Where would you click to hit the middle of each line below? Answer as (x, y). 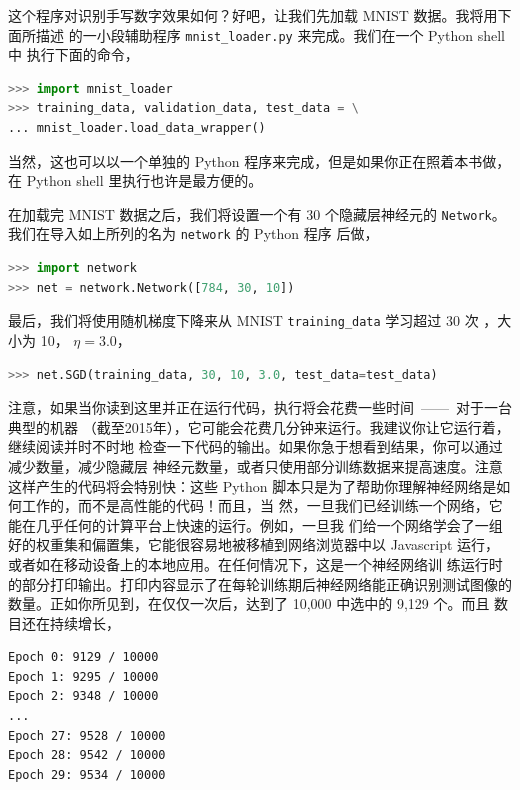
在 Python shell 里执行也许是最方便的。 (135, 180)
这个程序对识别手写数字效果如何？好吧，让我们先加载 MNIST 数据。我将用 (253, 15)
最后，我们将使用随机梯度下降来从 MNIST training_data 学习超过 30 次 (243, 320)
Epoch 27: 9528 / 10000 (87, 735)
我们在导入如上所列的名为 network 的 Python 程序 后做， (193, 233)
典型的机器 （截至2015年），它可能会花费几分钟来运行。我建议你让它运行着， (259, 426)
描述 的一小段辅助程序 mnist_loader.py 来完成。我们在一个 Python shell (270, 34)
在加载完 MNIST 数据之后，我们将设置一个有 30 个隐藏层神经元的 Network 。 (257, 213)
